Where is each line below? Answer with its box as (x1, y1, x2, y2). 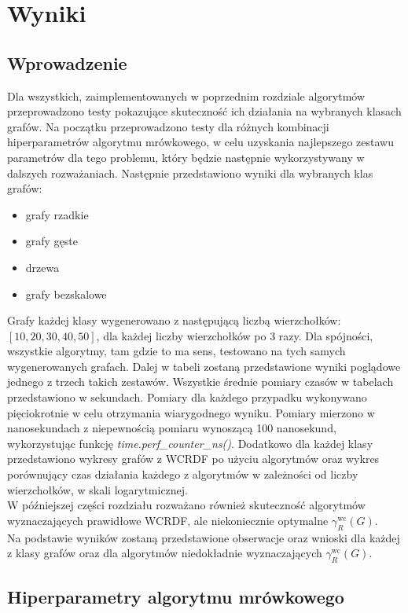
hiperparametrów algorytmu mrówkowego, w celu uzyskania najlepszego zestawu (7, 134, 394, 150)
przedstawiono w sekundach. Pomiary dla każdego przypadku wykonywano (7, 389, 367, 406)
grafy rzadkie (25, 206, 89, 222)
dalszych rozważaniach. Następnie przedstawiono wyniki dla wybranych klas (7, 164, 373, 181)
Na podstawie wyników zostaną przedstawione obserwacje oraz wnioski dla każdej (7, 529, 400, 545)
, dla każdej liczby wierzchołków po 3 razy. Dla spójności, (96, 327, 373, 343)
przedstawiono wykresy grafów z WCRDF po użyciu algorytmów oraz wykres (7, 450, 380, 467)
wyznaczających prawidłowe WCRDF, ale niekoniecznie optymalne (7, 512, 329, 528)
